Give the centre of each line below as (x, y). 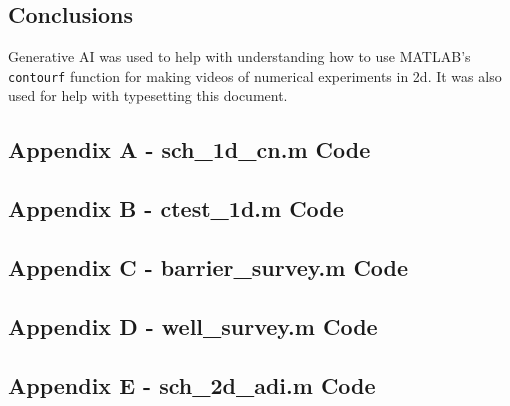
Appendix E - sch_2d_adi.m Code (192, 384)
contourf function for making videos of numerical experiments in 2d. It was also (255, 75)
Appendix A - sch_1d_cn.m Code (189, 149)
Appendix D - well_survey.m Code (193, 325)
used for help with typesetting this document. (148, 95)
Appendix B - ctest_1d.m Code (176, 208)
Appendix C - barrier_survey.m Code (208, 267)
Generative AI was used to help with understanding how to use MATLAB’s (239, 56)
